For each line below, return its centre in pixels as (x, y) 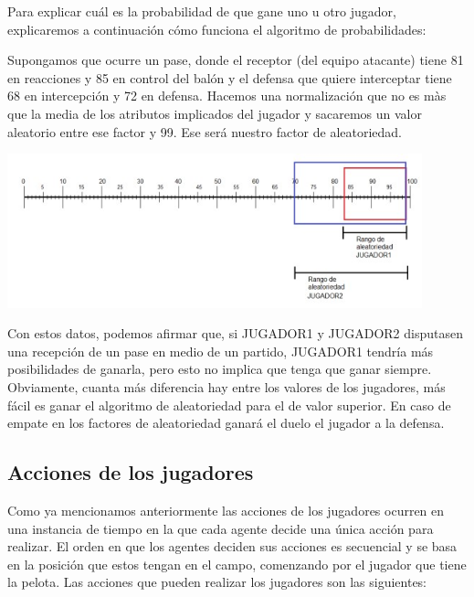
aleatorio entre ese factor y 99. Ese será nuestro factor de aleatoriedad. (205, 131)
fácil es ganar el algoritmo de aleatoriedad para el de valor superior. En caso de (229, 405)
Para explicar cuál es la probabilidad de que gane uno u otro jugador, (202, 11)
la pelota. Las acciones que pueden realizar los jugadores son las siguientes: (217, 582)
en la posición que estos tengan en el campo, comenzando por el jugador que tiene (237, 564)
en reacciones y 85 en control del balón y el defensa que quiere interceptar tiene (230, 77)
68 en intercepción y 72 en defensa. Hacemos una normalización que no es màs (227, 96)
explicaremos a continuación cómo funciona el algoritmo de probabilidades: (217, 29)
